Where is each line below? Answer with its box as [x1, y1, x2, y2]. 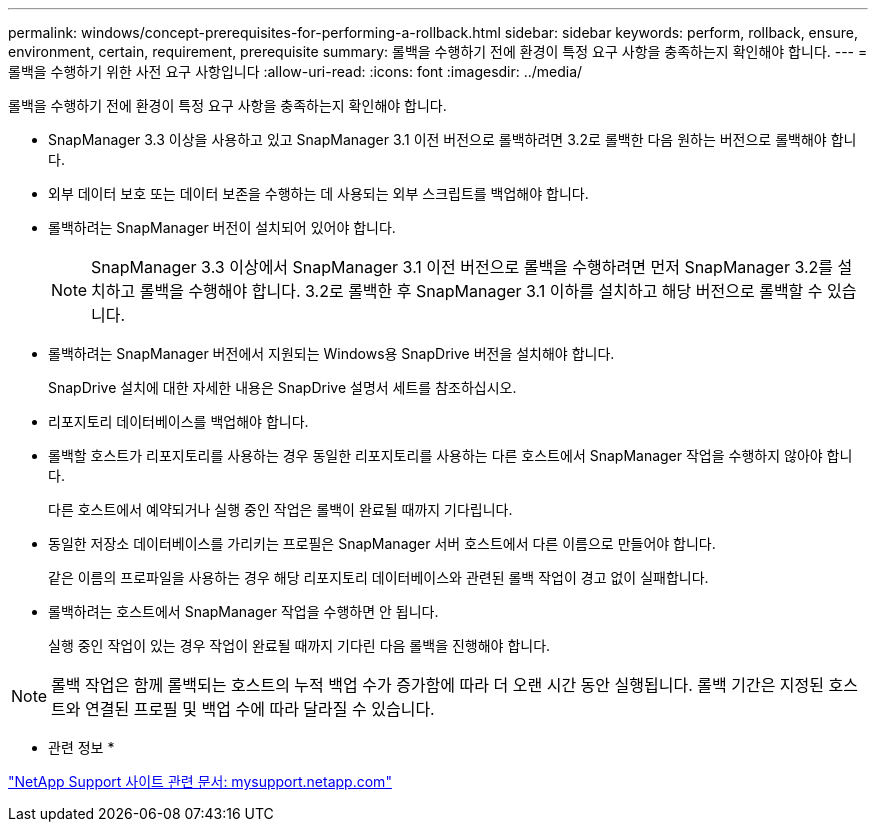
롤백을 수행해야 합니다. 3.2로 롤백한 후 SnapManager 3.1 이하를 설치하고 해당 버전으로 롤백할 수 [139, 281, 823, 301]
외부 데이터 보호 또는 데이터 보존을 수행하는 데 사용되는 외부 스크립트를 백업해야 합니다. [48, 185, 589, 202]
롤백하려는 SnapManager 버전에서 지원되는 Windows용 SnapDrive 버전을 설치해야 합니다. [48, 345, 615, 362]
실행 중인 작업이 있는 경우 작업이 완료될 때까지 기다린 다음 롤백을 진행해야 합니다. [48, 637, 551, 654]
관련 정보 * [48, 739, 115, 756]
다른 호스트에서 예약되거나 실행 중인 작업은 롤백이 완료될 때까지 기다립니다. [48, 501, 513, 518]
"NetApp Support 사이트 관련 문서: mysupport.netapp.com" [8, 773, 392, 790]
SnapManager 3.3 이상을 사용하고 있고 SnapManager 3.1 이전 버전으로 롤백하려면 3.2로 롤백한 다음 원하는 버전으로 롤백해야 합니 [48, 131, 857, 148]
